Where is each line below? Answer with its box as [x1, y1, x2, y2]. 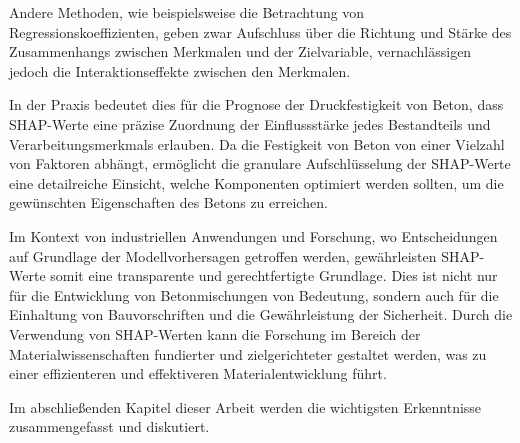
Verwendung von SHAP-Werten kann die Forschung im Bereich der [9, 323, 421, 344]
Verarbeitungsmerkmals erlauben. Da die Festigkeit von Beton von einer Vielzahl [9, 133, 505, 154]
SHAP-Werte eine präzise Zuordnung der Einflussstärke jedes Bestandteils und [9, 113, 491, 134]
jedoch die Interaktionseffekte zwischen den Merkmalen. [9, 60, 351, 81]
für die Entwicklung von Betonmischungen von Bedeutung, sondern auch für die [9, 284, 499, 305]
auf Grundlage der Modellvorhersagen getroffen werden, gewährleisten [9, 245, 437, 266]
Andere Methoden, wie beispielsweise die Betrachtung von [9, 2, 365, 22]
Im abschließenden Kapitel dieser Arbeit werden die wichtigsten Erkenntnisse [9, 396, 482, 417]
